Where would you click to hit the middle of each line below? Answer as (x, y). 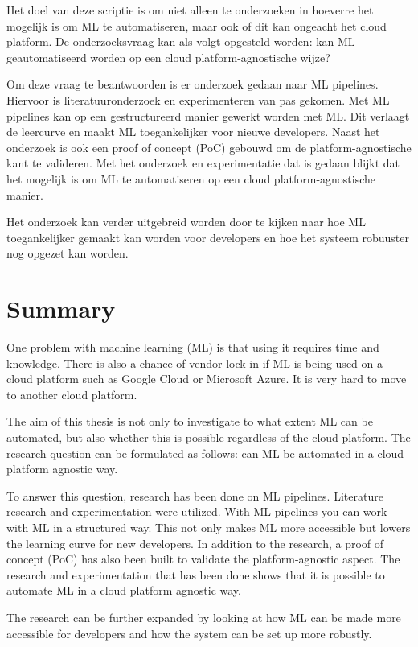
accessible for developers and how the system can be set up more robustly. (189, 633)
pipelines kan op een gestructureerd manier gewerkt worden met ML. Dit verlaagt (208, 115)
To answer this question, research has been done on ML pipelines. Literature (195, 495)
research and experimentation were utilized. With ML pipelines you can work (197, 511)
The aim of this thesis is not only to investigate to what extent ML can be (190, 421)
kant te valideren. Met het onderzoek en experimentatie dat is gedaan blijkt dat (203, 163)
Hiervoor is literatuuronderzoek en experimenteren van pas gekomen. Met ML (198, 99)
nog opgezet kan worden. (68, 253)
